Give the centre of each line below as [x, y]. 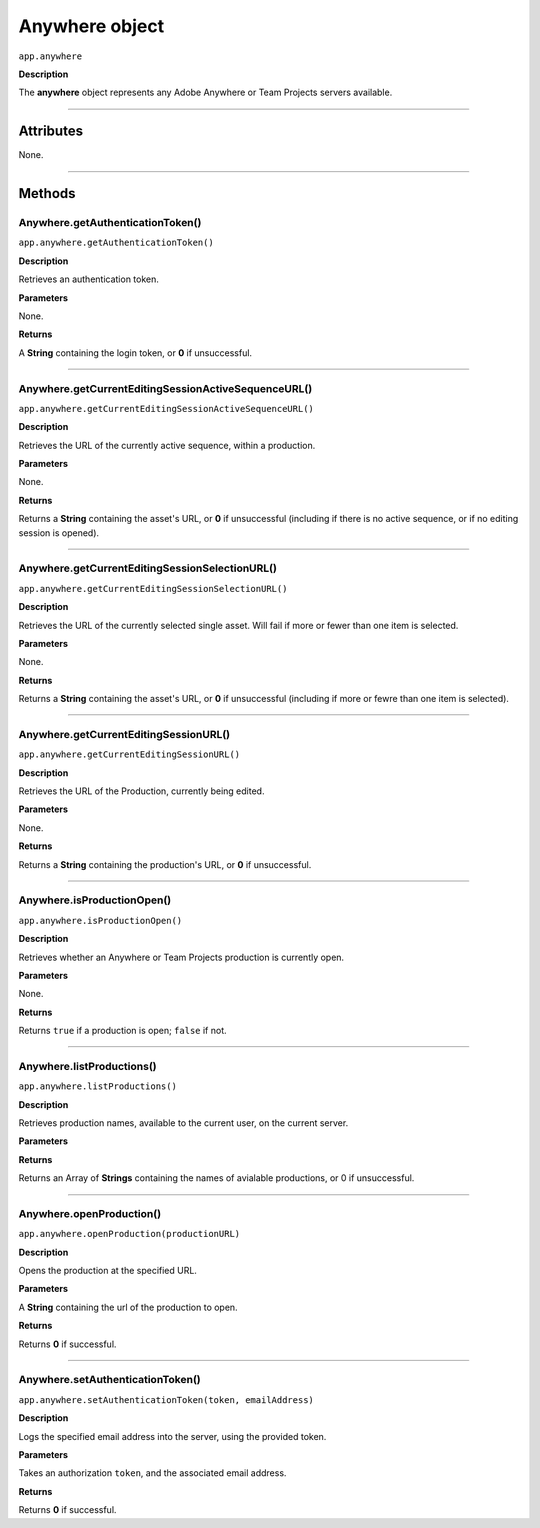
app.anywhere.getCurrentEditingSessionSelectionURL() [153, 588]
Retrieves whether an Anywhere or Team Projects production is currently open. [181, 957]
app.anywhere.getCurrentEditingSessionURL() [129, 754]
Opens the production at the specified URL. [107, 1271]
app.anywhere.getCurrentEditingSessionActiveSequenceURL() [166, 408]
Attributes [51, 131]
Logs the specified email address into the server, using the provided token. [172, 1436]
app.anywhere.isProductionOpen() [100, 920]
